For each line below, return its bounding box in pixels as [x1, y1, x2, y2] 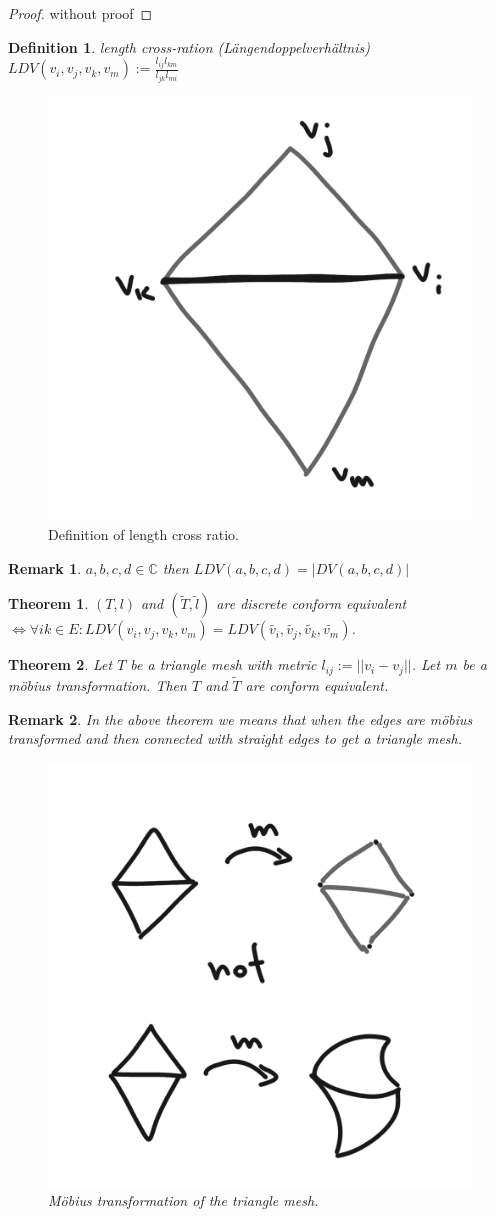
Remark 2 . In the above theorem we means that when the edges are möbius [8, 708, 473, 729]
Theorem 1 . [8, 593, 89, 614]
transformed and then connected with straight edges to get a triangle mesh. [8, 728, 463, 749]
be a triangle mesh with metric [130, 654, 317, 675]
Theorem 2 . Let [8, 654, 113, 675]
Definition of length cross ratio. [48, 524, 240, 545]
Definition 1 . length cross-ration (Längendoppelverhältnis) [8, 36, 370, 57]
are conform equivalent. [245, 675, 389, 696]
